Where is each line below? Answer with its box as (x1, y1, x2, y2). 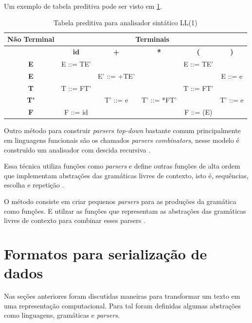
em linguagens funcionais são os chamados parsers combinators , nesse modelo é (4, 135, 239, 145)
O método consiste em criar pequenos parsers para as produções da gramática (4, 196, 236, 206)
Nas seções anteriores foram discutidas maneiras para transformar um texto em (4, 291, 240, 301)
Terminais (135, 34, 169, 44)
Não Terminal (7, 34, 54, 44)
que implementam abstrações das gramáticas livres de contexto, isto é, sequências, (4, 170, 249, 180)
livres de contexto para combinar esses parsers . (4, 215, 145, 225)
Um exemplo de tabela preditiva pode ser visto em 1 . (4, 1, 162, 11)
